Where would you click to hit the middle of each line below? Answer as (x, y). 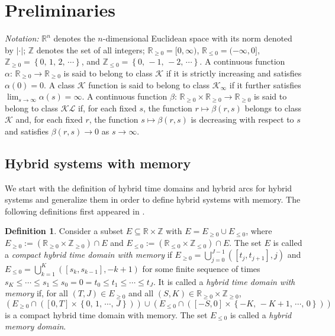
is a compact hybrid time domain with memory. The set (106, 314)
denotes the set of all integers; (91, 49)
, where (259, 231)
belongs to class (273, 108)
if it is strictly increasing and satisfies (234, 73)
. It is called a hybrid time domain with (224, 281)
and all (141, 293)
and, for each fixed (49, 119)
